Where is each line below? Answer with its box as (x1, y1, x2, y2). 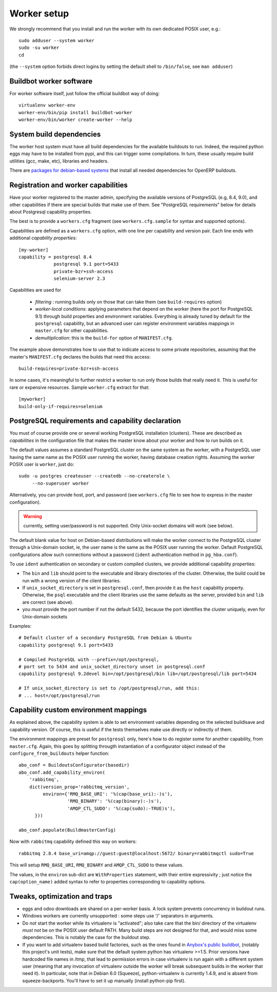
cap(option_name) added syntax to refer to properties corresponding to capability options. (9, 878, 206, 884)
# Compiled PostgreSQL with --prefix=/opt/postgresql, (18, 657, 160, 662)
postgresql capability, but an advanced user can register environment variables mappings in (35, 321, 234, 327)
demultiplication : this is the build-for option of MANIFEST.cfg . (35, 334, 173, 341)
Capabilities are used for (9, 287, 62, 293)
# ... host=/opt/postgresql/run (18, 693, 100, 698)
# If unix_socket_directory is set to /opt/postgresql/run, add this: (18, 685, 200, 692)
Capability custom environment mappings (9, 705, 147, 715)
